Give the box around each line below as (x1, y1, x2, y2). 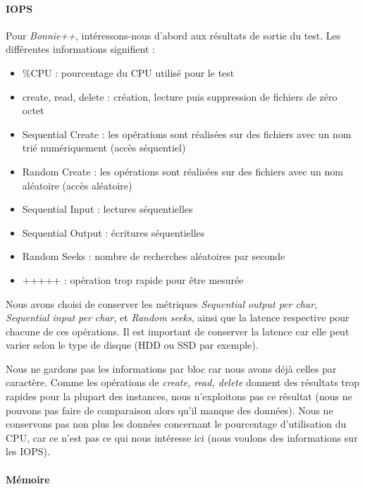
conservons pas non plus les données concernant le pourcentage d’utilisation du (6, 416, 347, 431)
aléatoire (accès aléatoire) (22, 178, 132, 192)
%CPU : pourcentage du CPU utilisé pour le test (22, 65, 235, 80)
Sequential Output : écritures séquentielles (22, 225, 205, 240)
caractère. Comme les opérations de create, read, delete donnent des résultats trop (6, 375, 360, 390)
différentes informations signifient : (6, 42, 155, 56)
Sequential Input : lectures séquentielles (22, 202, 193, 216)
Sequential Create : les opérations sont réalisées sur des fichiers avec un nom (22, 126, 352, 141)
